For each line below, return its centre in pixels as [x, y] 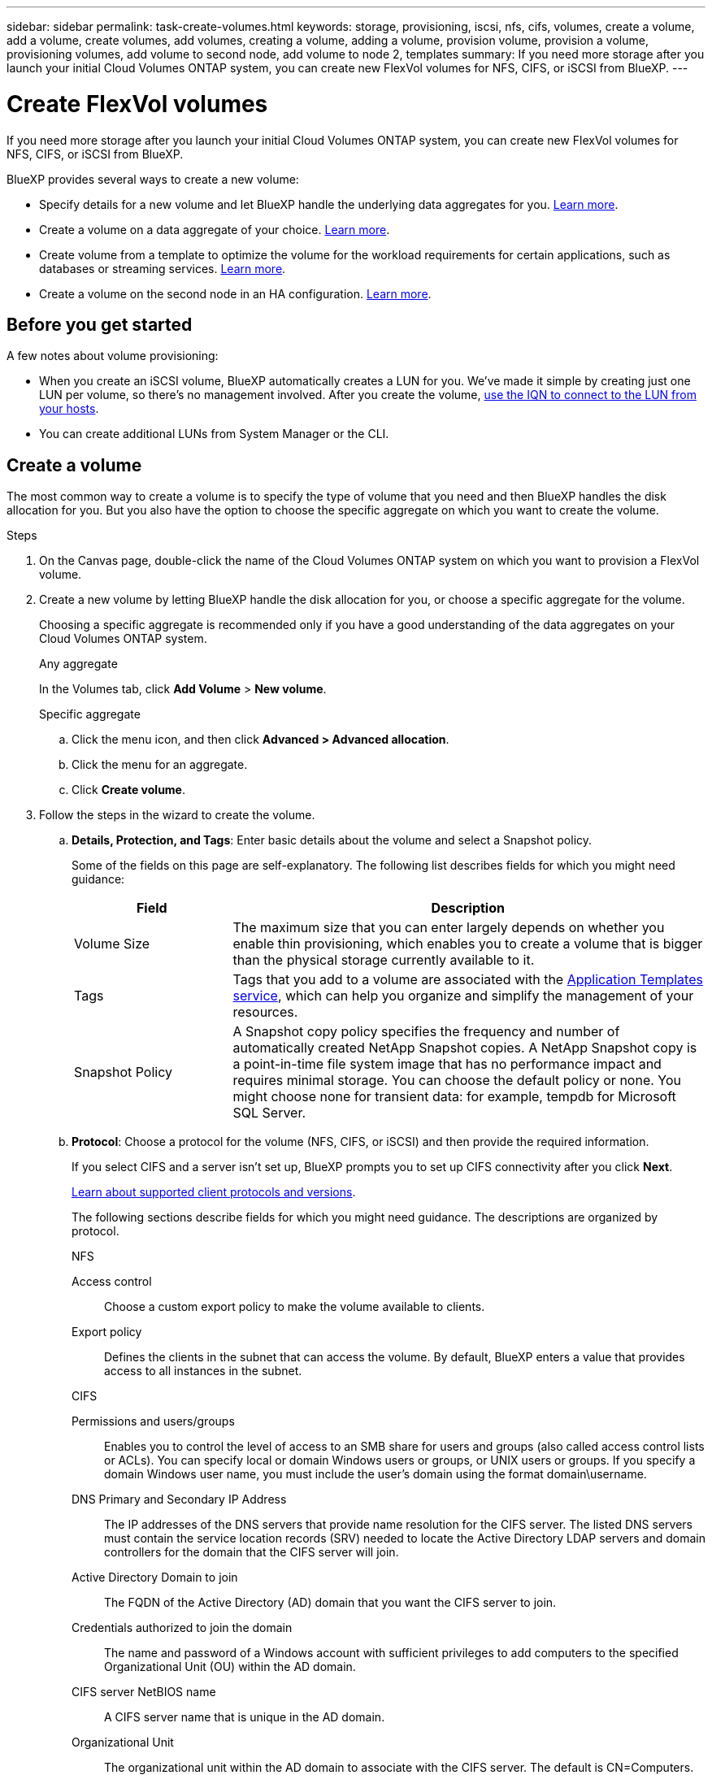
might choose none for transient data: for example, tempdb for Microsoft [454, 1097]
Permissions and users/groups [153, 1421]
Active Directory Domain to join [155, 1578]
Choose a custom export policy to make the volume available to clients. [295, 1307]
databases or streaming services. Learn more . [163, 268]
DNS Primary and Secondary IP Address [179, 1499]
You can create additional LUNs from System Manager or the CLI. [214, 434]
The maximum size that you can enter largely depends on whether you [449, 928]
